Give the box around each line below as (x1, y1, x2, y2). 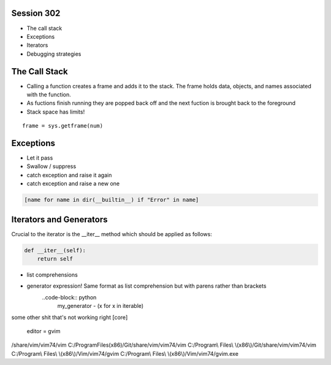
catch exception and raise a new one (26, 180, 120, 187)
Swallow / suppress (26, 163, 77, 170)
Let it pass (26, 154, 53, 162)
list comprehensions (26, 271, 78, 279)
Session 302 (11, 8, 61, 18)
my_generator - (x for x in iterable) (57, 302, 144, 310)
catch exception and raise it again (26, 171, 112, 179)
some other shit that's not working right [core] (11, 313, 128, 321)
